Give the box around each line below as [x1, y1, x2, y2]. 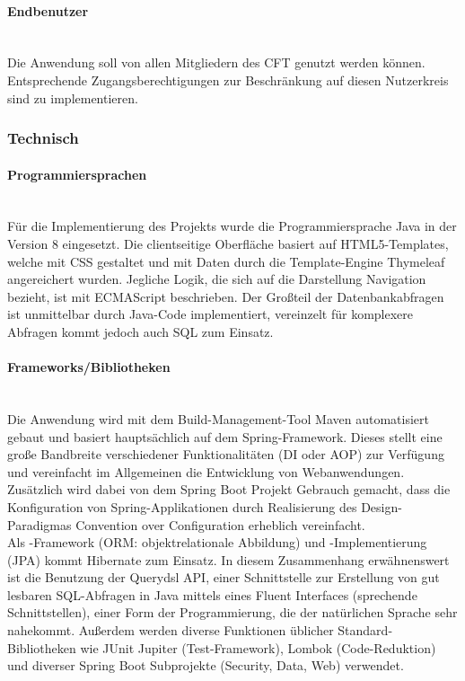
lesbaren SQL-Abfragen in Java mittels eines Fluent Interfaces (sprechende [7, 585, 417, 604]
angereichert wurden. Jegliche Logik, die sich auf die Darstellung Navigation [7, 270, 426, 288]
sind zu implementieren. [7, 88, 138, 107]
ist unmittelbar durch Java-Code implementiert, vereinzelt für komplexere [7, 305, 414, 323]
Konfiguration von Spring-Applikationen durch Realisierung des [7, 497, 357, 516]
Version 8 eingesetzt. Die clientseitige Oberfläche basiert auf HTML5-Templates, [7, 234, 449, 252]
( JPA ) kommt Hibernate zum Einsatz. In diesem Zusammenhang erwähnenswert [7, 550, 450, 569]
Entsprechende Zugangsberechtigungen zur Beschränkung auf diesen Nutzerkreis [7, 70, 449, 89]
